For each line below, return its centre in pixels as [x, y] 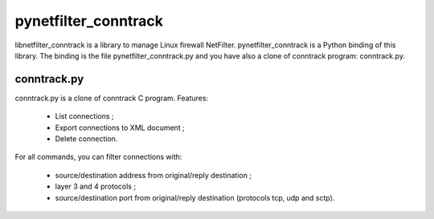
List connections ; [84, 116]
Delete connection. [86, 139]
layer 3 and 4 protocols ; [96, 187]
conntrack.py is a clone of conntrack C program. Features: [112, 98]
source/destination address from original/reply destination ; [154, 175]
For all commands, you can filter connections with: [98, 157]
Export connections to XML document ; [120, 128]
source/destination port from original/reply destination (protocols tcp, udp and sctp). [195, 197]
